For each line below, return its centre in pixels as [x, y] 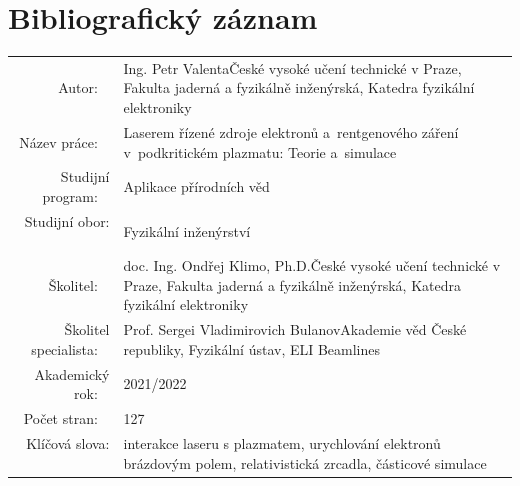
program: [70, 195]
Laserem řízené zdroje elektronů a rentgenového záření [291, 131]
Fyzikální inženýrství [187, 230]
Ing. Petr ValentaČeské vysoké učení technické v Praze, [292, 67]
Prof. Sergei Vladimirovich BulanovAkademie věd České [295, 329]
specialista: [64, 348]
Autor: [78, 87]
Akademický [72, 373]
